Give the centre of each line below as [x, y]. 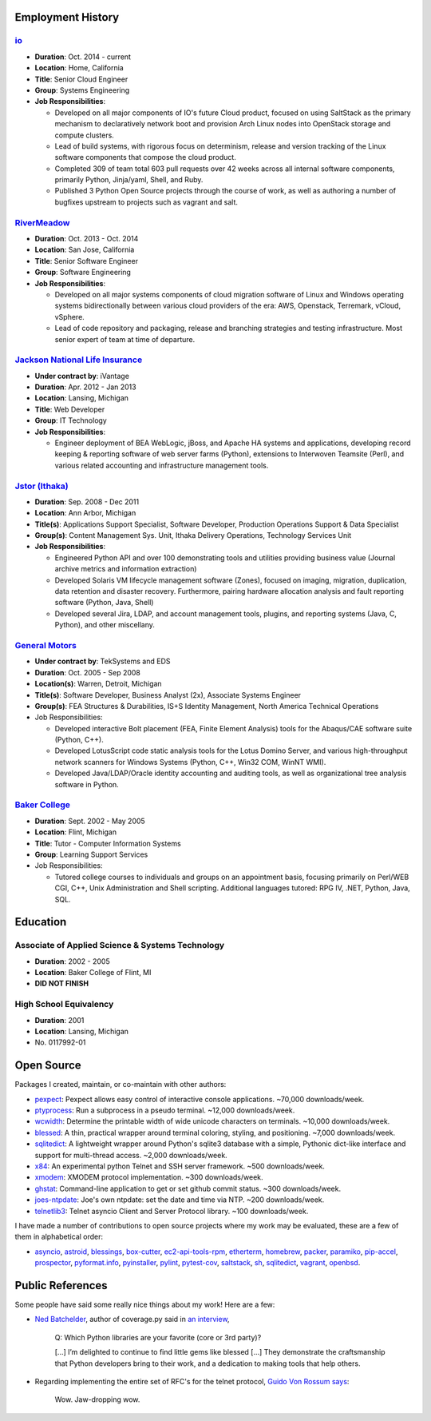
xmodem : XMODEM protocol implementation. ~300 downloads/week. [149, 1177]
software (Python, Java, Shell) [104, 603]
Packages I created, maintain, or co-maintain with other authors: [121, 1085]
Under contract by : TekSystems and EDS [103, 661]
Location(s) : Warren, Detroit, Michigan [99, 684]
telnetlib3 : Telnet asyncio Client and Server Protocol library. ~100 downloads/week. [172, 1211]
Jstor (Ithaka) [42, 486]
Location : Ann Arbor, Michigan [85, 513]
